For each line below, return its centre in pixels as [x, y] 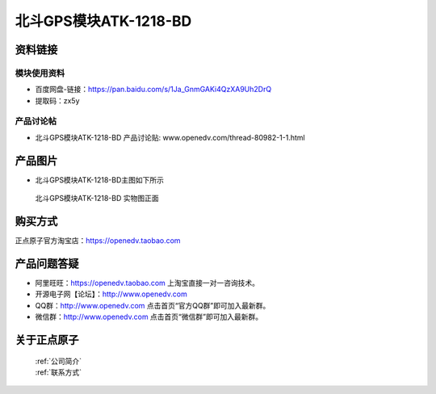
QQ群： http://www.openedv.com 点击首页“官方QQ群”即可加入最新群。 [153, 305]
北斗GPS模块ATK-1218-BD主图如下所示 [100, 180]
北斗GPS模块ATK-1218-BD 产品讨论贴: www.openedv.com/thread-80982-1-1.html [170, 137]
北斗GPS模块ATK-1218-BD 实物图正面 [97, 199]
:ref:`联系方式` [59, 372]
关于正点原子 [47, 340]
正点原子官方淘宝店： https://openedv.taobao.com [98, 241]
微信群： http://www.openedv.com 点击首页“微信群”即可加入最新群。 [149, 317]
